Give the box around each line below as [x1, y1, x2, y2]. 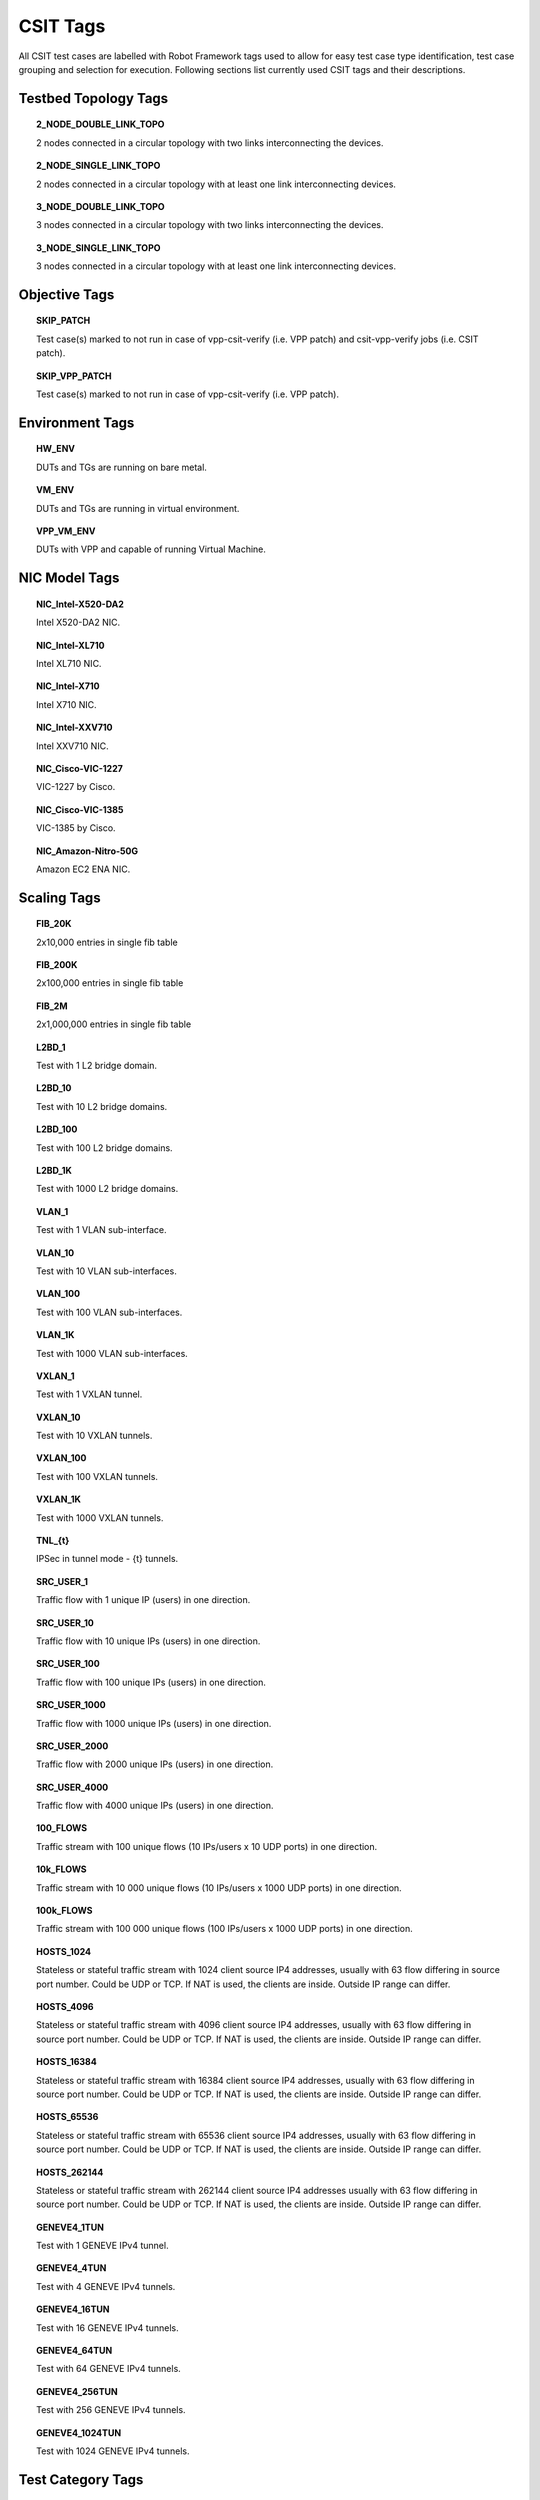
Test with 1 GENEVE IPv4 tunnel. [36, 2240, 169, 2252]
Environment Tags [18, 414, 135, 431]
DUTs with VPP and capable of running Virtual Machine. [36, 543, 267, 555]
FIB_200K [36, 959, 78, 971]
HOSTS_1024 [36, 1945, 92, 1957]
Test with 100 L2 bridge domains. [36, 1141, 174, 1154]
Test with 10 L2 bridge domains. [36, 1100, 168, 1112]
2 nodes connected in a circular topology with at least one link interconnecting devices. [36, 178, 397, 190]
